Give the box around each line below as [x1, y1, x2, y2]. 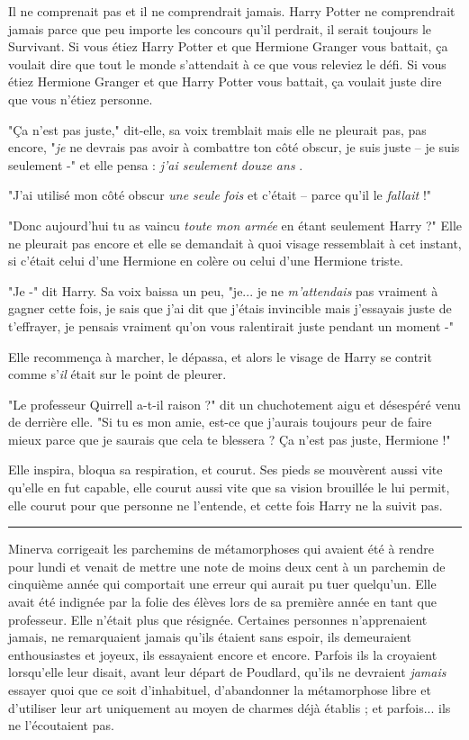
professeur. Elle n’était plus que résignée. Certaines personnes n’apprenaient [8, 609, 428, 628]
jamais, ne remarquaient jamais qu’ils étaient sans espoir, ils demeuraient [8, 627, 411, 646]
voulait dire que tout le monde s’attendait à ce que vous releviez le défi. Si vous [8, 54, 446, 73]
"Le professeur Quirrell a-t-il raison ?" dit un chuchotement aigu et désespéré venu [8, 394, 461, 413]
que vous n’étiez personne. [8, 89, 153, 108]
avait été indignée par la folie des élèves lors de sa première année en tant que [8, 592, 437, 611]
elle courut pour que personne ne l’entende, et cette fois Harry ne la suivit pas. [8, 495, 443, 514]
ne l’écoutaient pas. [8, 716, 114, 735]
